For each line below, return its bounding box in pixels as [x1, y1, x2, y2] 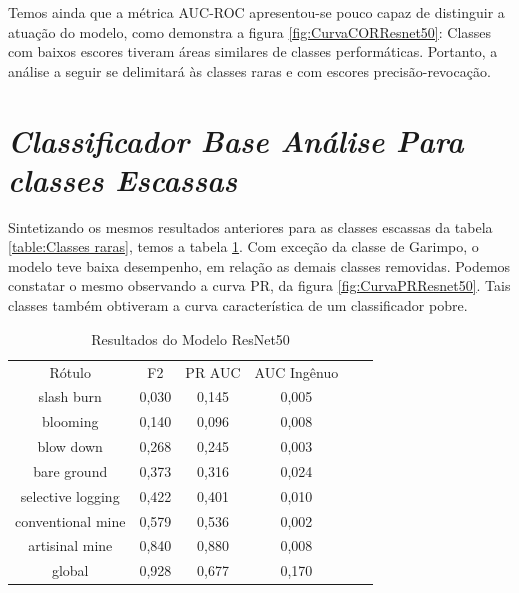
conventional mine [15, 510, 126, 531]
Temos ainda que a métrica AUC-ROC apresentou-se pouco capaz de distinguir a [8, 2, 505, 22]
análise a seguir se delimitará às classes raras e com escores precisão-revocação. [8, 60, 491, 81]
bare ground [33, 460, 108, 481]
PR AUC [185, 361, 241, 382]
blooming [42, 411, 99, 432]
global [51, 560, 89, 581]
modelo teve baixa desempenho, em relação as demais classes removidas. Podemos [8, 255, 511, 276]
